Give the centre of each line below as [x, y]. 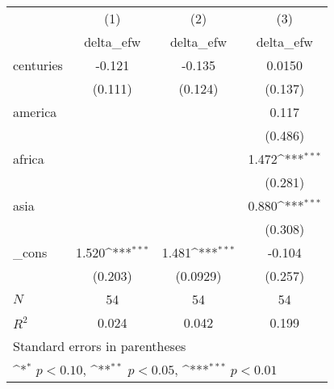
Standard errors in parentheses [100, 346]
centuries [38, 65]
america [35, 112]
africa [29, 159]
